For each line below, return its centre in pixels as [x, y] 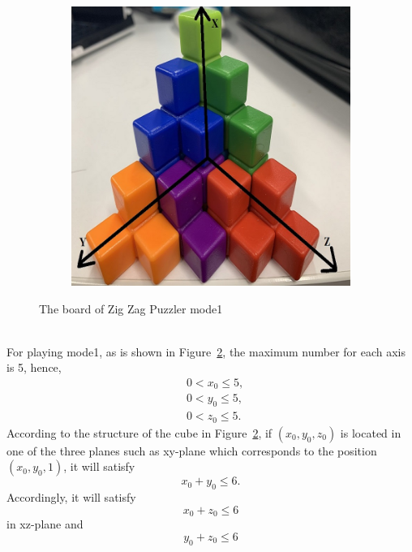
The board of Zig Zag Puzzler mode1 [131, 308]
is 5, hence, [34, 367]
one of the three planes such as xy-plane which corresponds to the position [192, 450]
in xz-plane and [45, 524]
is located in [371, 432]
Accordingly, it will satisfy [71, 497]
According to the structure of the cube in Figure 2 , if [139, 432]
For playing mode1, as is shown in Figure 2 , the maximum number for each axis [206, 351]
